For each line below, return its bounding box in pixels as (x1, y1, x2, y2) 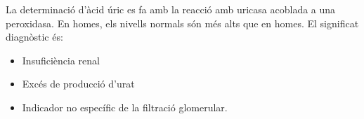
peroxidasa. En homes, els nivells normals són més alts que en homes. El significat (6, 15, 359, 30)
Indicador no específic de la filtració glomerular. (22, 99, 228, 114)
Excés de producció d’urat (22, 76, 135, 91)
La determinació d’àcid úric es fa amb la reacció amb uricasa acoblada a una (6, 2, 336, 16)
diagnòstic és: (6, 29, 63, 44)
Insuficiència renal (22, 52, 100, 67)
